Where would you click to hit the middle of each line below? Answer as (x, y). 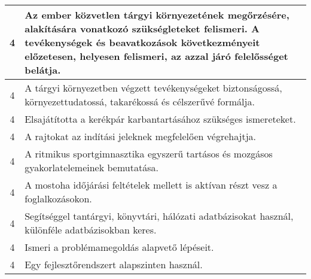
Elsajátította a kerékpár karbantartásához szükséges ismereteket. (160, 119)
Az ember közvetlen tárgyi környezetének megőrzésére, (157, 15)
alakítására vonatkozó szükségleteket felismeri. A (142, 28)
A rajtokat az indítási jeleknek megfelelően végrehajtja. (141, 136)
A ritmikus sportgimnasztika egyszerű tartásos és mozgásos (149, 154)
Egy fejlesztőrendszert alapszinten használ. (114, 264)
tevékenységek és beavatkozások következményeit (142, 42)
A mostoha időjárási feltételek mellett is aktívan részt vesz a (151, 185)
